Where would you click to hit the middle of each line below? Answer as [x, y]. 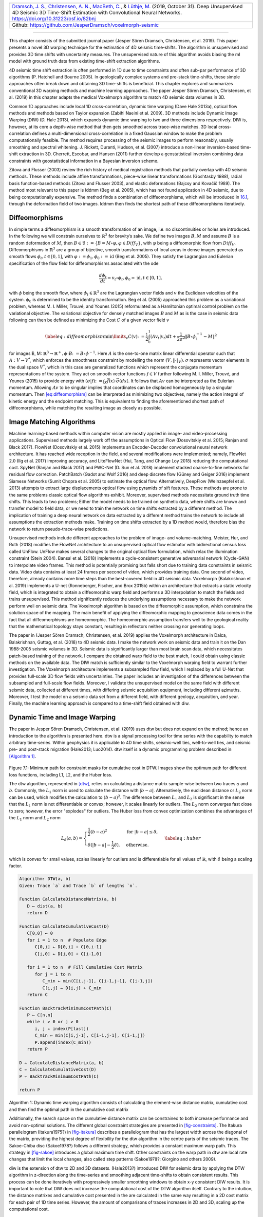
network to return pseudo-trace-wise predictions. [59, 529]
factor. [16, 866]
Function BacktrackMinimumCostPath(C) [66, 1008]
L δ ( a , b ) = [72, 839]
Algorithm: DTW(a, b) [45, 879]
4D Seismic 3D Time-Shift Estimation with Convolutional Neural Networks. [97, 12]
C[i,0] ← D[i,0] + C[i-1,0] [68, 954]
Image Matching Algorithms [52, 422]
